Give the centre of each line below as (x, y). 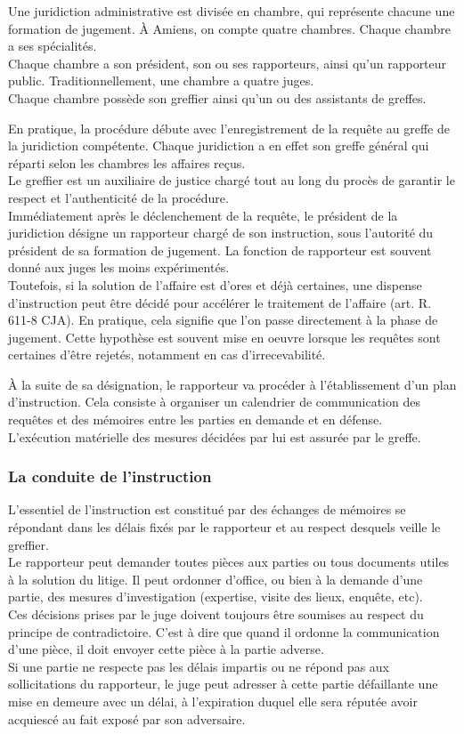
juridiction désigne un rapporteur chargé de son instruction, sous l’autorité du (221, 233)
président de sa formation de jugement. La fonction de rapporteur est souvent (220, 250)
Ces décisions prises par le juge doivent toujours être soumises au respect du (216, 614)
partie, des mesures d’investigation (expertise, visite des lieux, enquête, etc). (216, 597)
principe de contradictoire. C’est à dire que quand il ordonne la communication (224, 631)
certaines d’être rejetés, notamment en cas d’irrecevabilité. (167, 355)
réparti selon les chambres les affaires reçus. (127, 162)
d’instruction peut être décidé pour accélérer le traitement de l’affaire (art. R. (220, 302)
